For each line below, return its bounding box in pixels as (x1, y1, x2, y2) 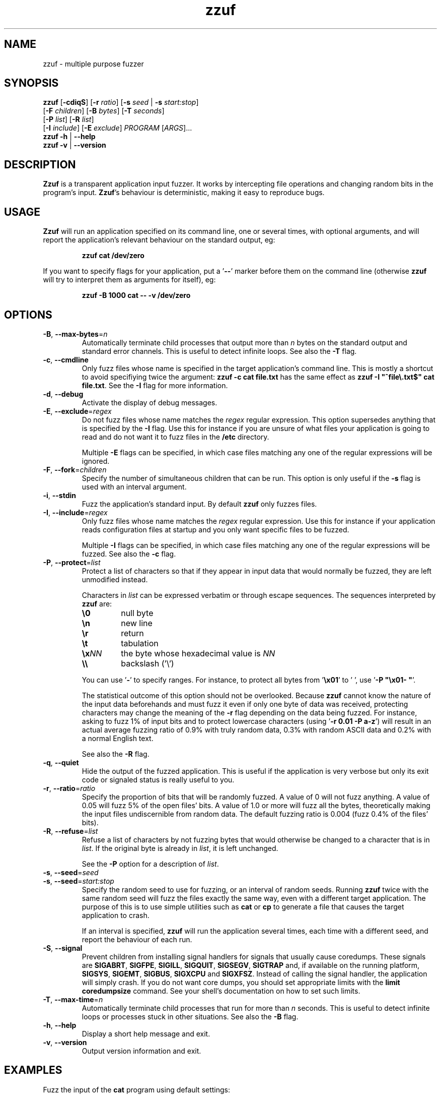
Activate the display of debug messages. (82, 398, 217, 407)
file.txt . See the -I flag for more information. (82, 381, 228, 390)
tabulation (121, 638, 159, 648)
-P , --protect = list (43, 558, 101, 567)
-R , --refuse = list (43, 826, 98, 835)
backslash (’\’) (121, 658, 174, 668)
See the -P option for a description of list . (82, 859, 219, 868)
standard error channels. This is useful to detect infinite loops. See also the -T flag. (82, 346, 357, 355)
